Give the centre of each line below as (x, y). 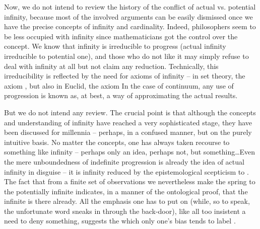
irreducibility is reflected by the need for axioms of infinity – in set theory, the (125, 76)
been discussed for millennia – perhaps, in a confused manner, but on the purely (128, 132)
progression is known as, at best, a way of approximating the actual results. (121, 95)
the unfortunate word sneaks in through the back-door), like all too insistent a (125, 211)
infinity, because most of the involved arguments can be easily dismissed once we (128, 16)
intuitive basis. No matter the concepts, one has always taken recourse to (117, 142)
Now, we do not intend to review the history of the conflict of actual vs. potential (130, 7)
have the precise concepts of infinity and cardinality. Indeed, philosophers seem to (130, 26)
